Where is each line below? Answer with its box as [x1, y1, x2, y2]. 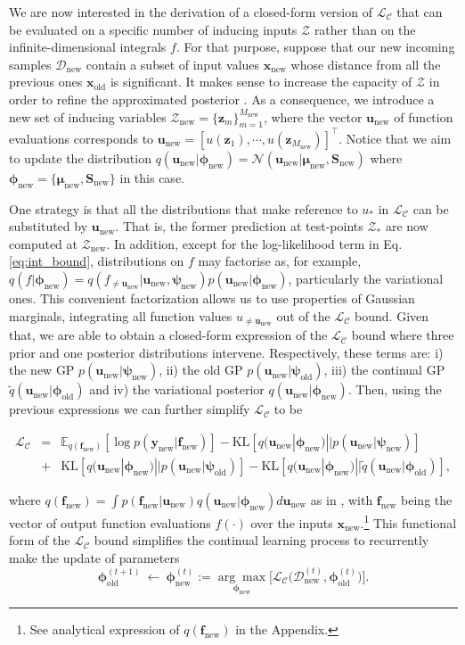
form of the [9, 531, 70, 550]
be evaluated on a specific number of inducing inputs [9, 20, 298, 38]
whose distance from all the [290, 54, 441, 73]
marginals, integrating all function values [9, 306, 232, 325]
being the [401, 490, 453, 509]
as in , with [310, 490, 373, 509]
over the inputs [250, 513, 333, 532]
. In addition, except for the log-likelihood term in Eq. [106, 234, 403, 252]
